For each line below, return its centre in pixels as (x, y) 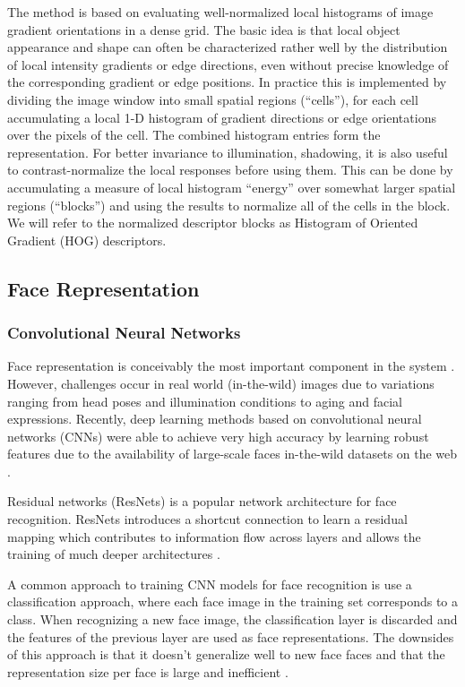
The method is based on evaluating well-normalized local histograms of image (220, 12)
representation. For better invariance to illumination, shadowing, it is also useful (228, 152)
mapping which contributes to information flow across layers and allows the (214, 536)
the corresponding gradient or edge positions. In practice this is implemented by (227, 82)
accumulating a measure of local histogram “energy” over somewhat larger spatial (232, 187)
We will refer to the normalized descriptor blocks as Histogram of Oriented (213, 223)
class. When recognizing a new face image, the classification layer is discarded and (232, 619)
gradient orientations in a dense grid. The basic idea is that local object (204, 29)
